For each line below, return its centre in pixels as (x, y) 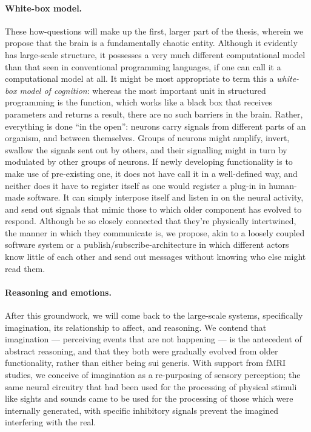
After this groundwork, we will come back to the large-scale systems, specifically (154, 315)
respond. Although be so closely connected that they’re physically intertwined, (151, 221)
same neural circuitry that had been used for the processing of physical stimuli (151, 386)
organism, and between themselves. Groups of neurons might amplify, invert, (147, 138)
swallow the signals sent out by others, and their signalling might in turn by (146, 149)
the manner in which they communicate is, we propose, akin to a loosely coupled (155, 232)
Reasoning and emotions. (58, 292)
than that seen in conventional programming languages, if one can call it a (143, 66)
